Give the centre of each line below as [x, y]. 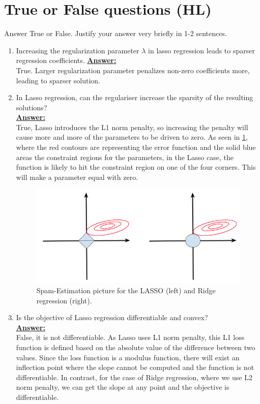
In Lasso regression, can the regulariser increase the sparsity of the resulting [135, 97]
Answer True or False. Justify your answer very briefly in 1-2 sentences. [115, 33]
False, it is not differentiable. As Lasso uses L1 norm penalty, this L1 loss [130, 337]
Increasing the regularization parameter [78, 50]
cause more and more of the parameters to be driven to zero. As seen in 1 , [132, 137]
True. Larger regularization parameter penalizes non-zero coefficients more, [133, 70]
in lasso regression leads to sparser [201, 50]
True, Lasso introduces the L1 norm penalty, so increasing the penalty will [132, 127]
